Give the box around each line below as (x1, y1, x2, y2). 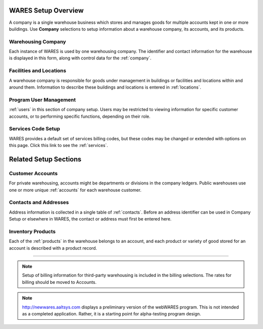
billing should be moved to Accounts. (22, 279, 97, 285)
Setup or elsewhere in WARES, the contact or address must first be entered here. (9, 216, 172, 222)
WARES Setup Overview (9, 6, 84, 15)
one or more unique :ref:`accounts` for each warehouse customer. (9, 187, 142, 193)
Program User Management (9, 96, 76, 103)
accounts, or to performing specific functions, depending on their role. (9, 113, 150, 119)
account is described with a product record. (9, 245, 97, 251)
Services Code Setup (9, 126, 60, 132)
